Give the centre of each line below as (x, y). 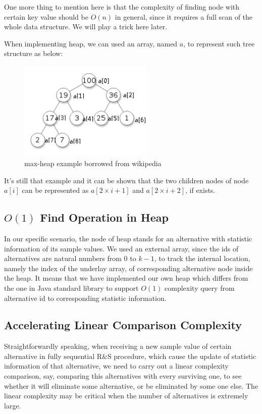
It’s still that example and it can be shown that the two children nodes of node (126, 180)
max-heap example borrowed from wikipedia (93, 163)
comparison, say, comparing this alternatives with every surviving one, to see (123, 376)
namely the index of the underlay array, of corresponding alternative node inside (128, 268)
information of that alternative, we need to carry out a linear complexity (116, 366)
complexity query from (200, 288)
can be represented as (55, 190)
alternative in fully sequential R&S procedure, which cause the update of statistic (130, 356)
